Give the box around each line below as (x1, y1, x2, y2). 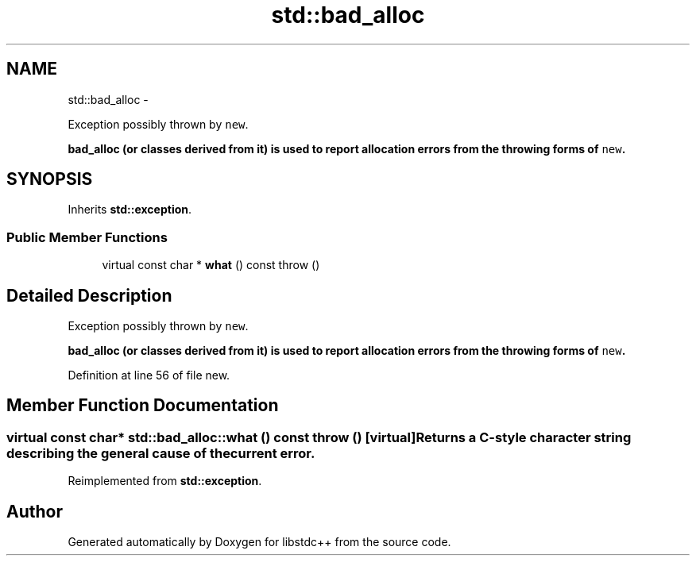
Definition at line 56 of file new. (68, 368, 230, 383)
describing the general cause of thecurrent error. (6, 445, 315, 461)
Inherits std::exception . (68, 202, 192, 217)
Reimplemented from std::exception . (68, 474, 262, 488)
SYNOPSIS (6, 169, 93, 190)
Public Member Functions (6, 229, 168, 245)
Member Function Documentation (6, 395, 279, 416)
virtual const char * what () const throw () (102, 258, 320, 272)
